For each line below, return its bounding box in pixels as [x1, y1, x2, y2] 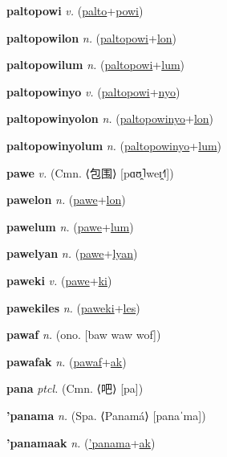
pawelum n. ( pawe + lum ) [6, 218, 134, 235]
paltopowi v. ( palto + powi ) [6, 2, 144, 18]
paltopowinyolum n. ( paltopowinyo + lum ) [6, 137, 222, 153]
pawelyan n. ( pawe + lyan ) [6, 245, 138, 262]
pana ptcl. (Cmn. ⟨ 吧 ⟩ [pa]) [6, 380, 144, 397]
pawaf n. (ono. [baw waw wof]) [6, 326, 161, 343]
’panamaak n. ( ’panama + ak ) [6, 434, 156, 451]
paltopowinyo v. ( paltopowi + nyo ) [6, 83, 180, 100]
